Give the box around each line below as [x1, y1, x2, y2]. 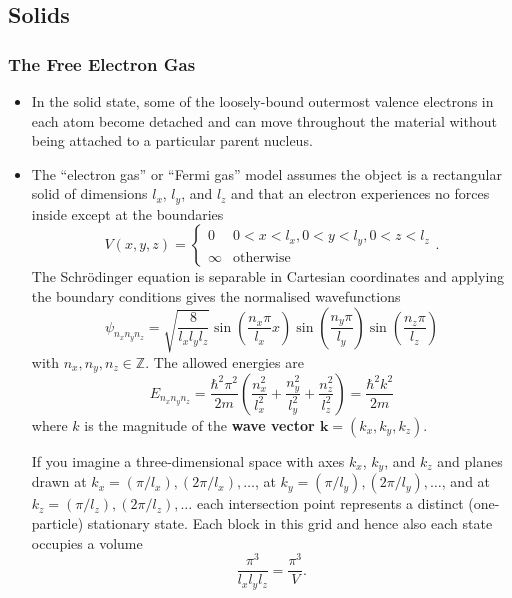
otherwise [233, 250, 291, 265]
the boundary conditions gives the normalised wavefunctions [31, 286, 401, 307]
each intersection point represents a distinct [196, 493, 464, 514]
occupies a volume [31, 532, 143, 553]
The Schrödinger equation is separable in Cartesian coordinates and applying [31, 266, 505, 287]
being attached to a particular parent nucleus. [31, 130, 313, 151]
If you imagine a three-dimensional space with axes [31, 450, 345, 471]
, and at [441, 471, 491, 492]
